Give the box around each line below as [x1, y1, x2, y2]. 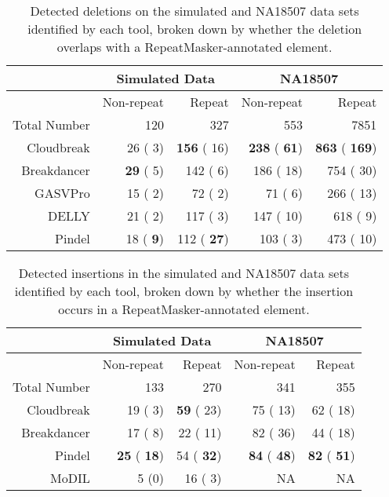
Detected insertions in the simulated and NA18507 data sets [18, 264, 349, 282]
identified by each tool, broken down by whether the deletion [27, 20, 362, 38]
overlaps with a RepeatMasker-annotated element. [56, 38, 333, 56]
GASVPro [35, 184, 90, 202]
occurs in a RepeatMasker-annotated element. [58, 300, 310, 318]
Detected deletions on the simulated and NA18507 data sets [30, 2, 359, 20]
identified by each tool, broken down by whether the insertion [14, 282, 354, 300]
